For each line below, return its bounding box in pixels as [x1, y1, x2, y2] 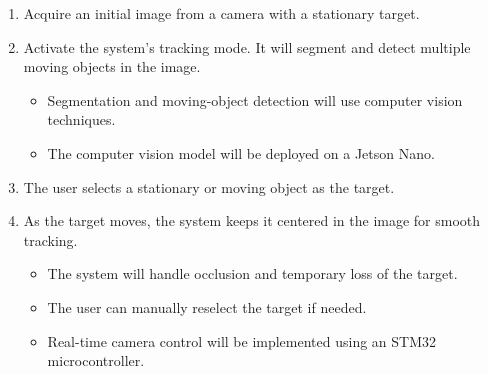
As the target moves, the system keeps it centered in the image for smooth [23, 210, 481, 231]
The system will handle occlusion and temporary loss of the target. [47, 263, 458, 284]
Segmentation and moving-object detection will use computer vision [47, 89, 463, 110]
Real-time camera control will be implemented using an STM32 [47, 330, 437, 351]
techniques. [47, 109, 116, 130]
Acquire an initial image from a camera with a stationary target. [23, 3, 420, 23]
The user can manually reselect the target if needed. [47, 296, 367, 317]
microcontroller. [47, 350, 145, 371]
